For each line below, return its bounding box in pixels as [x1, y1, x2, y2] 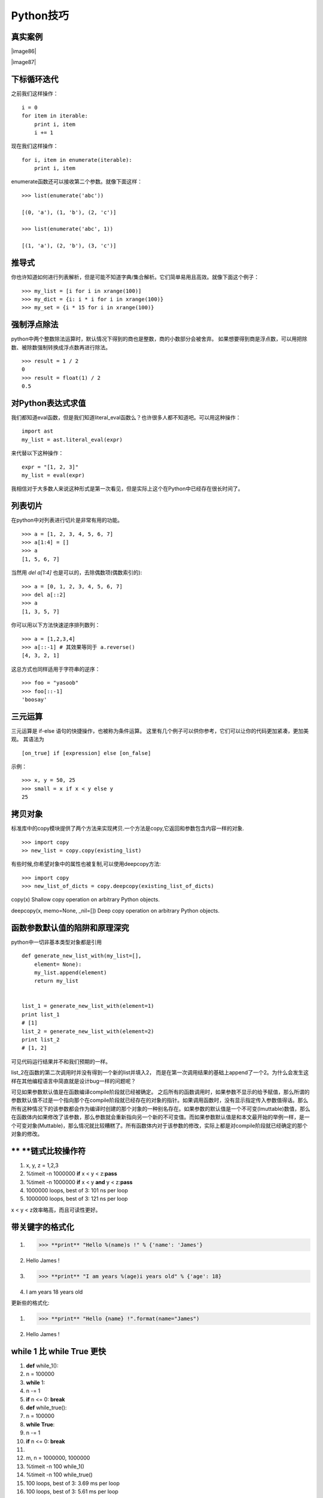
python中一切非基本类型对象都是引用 [11, 938, 102, 946]
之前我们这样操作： [11, 90, 59, 97]
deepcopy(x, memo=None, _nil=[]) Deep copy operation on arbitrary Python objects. [11, 907, 220, 914]
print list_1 [22, 1011, 60, 1018]
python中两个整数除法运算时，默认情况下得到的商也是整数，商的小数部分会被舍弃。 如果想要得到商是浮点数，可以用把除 [11, 336, 307, 343]
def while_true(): [26, 1404, 67, 1411]
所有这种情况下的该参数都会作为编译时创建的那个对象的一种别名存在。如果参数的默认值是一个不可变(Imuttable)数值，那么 [11, 1105, 310, 1112]
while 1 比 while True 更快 [11, 1346, 106, 1357]
